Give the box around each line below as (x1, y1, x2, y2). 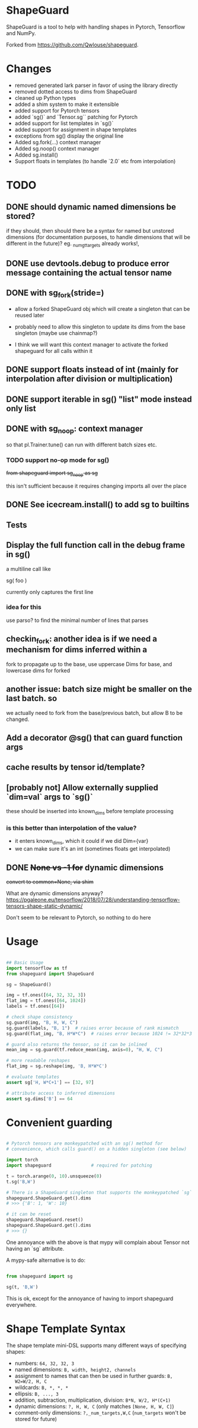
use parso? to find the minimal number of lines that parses (6, 617, 149, 624)
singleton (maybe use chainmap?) (14, 330, 98, 337)
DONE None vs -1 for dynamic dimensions (6, 863, 164, 873)
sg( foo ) (6, 577, 27, 584)
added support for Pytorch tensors (14, 107, 100, 114)
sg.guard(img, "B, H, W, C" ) (6, 1019, 78, 1026)
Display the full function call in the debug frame (6, 540, 186, 551)
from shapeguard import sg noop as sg (6, 470, 98, 478)
